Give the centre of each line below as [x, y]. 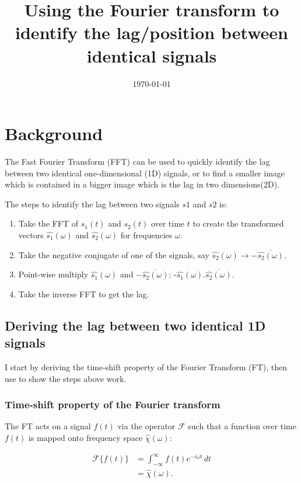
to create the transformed [238, 223]
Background [54, 133]
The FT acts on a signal [48, 426]
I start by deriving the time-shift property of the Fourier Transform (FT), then [146, 366]
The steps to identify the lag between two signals [92, 204]
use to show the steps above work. [66, 378]
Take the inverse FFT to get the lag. [84, 293]
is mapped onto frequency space [86, 437]
